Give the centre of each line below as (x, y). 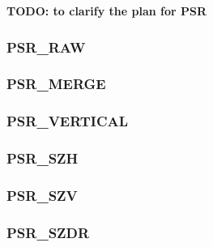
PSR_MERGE (56, 84)
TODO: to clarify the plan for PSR (107, 11)
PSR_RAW (46, 47)
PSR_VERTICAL (68, 121)
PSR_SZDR (48, 232)
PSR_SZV (42, 195)
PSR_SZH (43, 158)
